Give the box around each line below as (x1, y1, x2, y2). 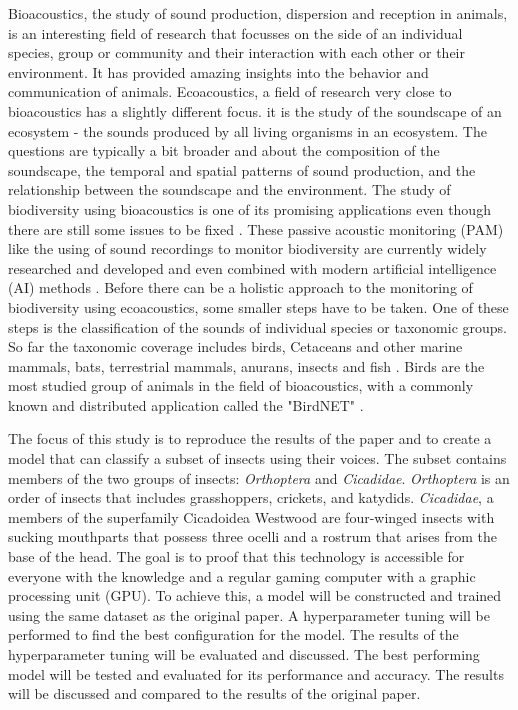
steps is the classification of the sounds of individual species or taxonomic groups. (8, 316, 508, 337)
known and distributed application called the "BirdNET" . (8, 394, 364, 415)
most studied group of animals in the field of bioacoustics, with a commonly (8, 375, 474, 396)
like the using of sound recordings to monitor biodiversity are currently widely (8, 238, 487, 259)
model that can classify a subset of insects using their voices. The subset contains (8, 448, 507, 469)
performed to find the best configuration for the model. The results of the (8, 624, 459, 645)
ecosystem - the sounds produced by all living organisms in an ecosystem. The (8, 120, 487, 141)
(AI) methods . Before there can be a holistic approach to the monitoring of (8, 277, 473, 298)
